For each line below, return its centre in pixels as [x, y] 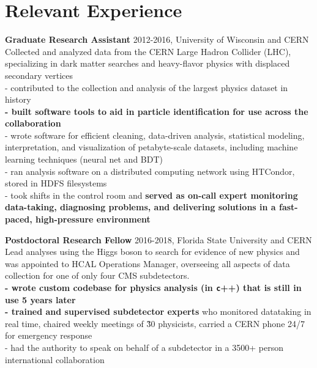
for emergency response [49, 335]
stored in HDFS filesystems [56, 183]
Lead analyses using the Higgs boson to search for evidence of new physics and [152, 252]
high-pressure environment [93, 219]
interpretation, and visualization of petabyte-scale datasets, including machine [151, 147]
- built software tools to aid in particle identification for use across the [157, 111]
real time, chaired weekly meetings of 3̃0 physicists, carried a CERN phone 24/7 [155, 323]
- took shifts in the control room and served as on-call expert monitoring [151, 195]
